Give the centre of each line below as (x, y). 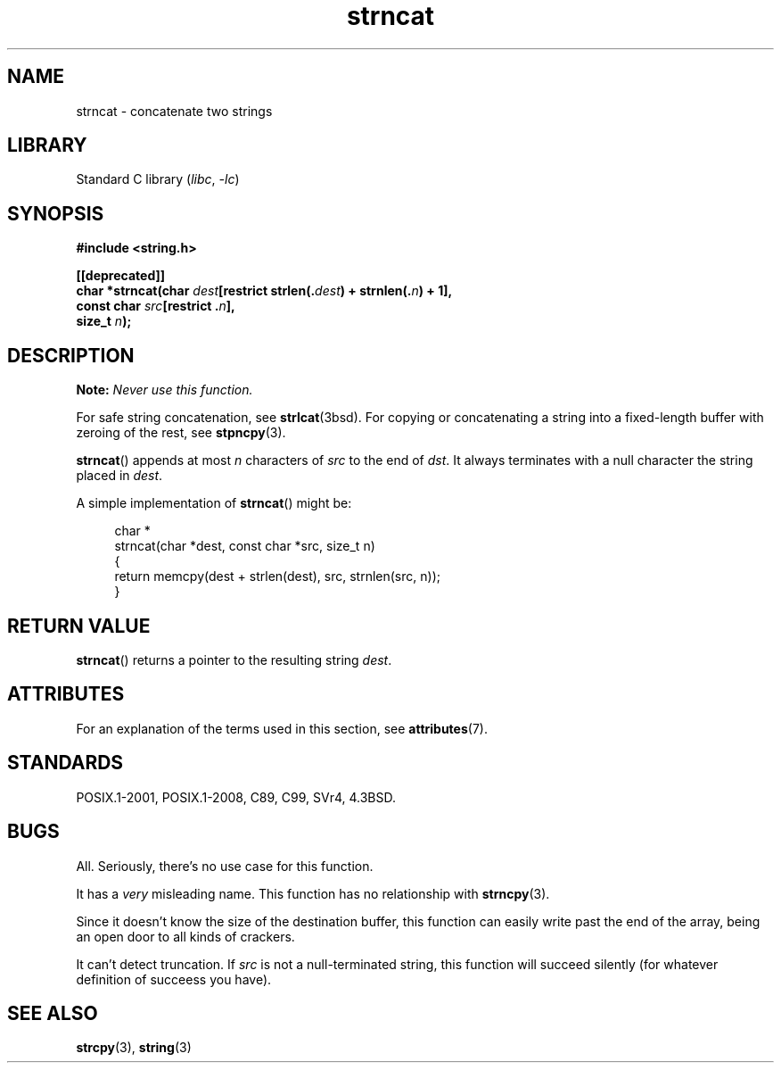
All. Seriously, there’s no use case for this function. (225, 866)
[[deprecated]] (121, 276)
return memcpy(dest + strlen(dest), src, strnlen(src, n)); (277, 576)
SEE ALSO (53, 1013)
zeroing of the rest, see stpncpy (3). (181, 433)
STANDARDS (66, 763)
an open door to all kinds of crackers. (185, 936)
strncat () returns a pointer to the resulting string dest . (234, 659)
